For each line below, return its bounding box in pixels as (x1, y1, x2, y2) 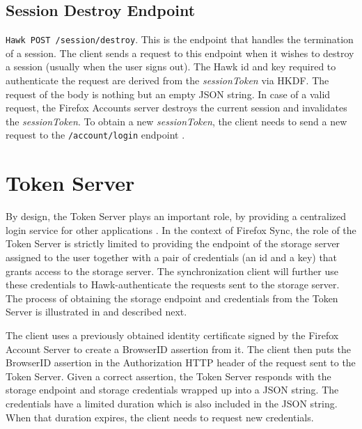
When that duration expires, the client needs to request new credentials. (6, 409, 314, 424)
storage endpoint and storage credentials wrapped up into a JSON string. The (6, 382, 339, 397)
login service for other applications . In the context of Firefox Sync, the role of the (6, 222, 356, 237)
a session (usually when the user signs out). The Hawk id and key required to (6, 59, 336, 74)
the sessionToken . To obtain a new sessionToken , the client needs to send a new (6, 114, 347, 128)
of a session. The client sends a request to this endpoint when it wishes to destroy (6, 45, 354, 60)
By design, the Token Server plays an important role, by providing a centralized (6, 209, 347, 224)
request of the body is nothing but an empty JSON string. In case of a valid (6, 86, 331, 101)
